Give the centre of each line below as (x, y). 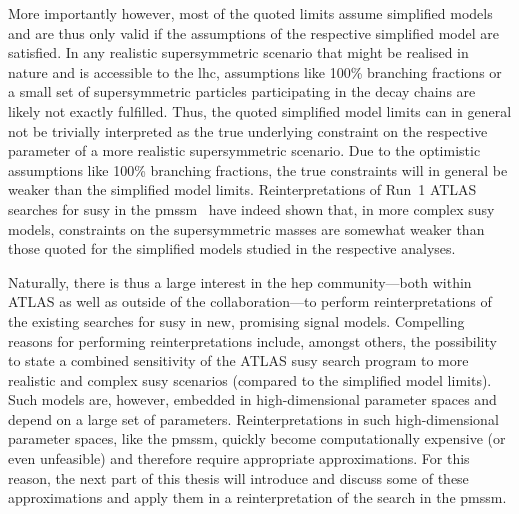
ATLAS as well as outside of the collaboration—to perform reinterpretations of (250, 301)
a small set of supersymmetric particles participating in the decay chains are (242, 91)
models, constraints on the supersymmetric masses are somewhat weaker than (246, 228)
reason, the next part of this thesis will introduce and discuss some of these (238, 477)
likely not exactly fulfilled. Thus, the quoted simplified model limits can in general (260, 110)
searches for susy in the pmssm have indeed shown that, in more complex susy (251, 208)
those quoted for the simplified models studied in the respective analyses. (232, 248)
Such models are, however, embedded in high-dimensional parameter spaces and (252, 399)
